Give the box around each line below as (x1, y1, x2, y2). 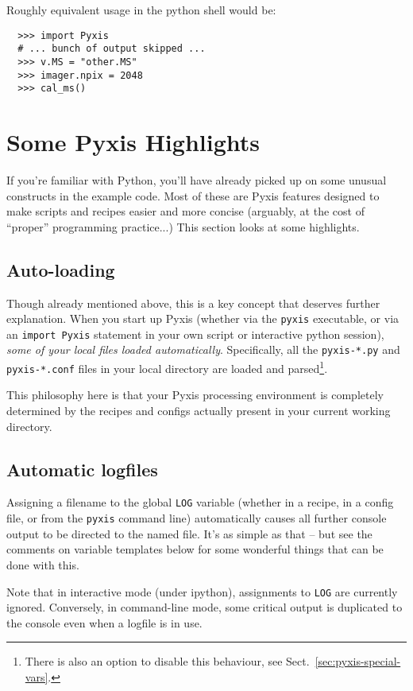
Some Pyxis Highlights (6, 126, 260, 158)
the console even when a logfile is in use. (6, 614, 203, 631)
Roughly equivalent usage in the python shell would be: (6, 2, 276, 17)
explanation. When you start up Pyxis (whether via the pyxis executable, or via (6, 310, 399, 327)
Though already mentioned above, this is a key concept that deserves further (6, 294, 380, 311)
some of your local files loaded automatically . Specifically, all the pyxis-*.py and (6, 341, 400, 358)
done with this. (6, 556, 79, 573)
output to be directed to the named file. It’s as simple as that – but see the (6, 525, 372, 542)
